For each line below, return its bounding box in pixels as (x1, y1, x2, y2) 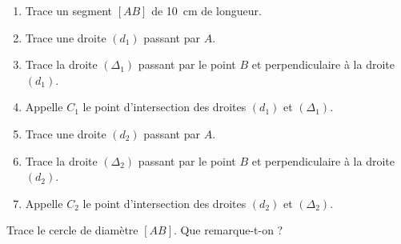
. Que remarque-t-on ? (174, 222, 283, 238)
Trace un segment (25, 2, 113, 18)
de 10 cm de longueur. (151, 2, 262, 18)
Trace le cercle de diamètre (6, 222, 138, 238)
